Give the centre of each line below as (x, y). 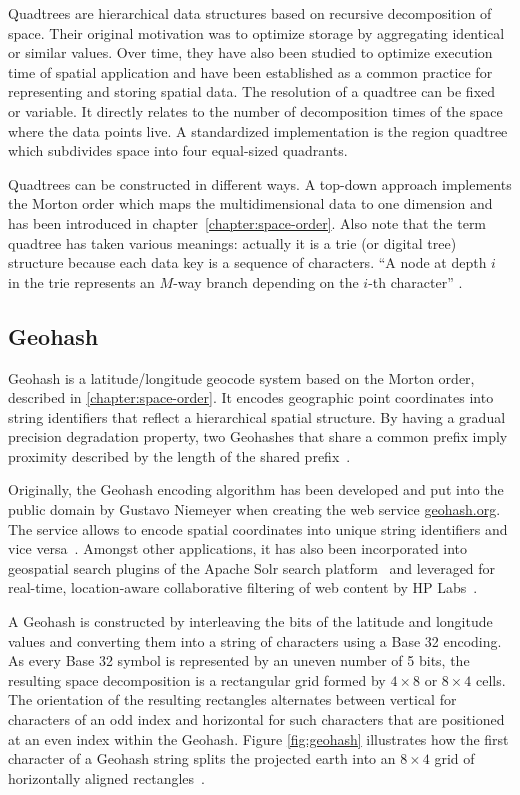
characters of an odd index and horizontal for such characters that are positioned (256, 719)
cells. (491, 679)
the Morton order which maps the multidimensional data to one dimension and (250, 203)
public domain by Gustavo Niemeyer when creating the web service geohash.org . (254, 509)
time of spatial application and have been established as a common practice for (250, 71)
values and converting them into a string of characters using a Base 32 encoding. (255, 640)
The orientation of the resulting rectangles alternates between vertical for (232, 699)
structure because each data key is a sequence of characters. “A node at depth (247, 262)
